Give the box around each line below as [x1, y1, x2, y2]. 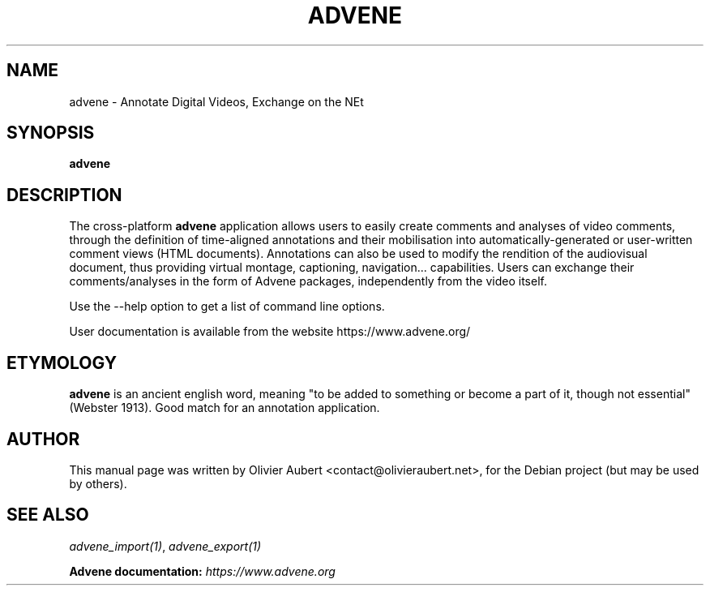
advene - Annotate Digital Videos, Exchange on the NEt [69, 94, 364, 109]
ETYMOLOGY [6, 352, 118, 373]
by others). [69, 476, 127, 491]
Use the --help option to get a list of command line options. [69, 299, 385, 314]
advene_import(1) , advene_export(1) [69, 538, 262, 553]
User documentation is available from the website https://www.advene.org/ [69, 324, 471, 339]
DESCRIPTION [6, 184, 122, 205]
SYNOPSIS [6, 122, 95, 144]
